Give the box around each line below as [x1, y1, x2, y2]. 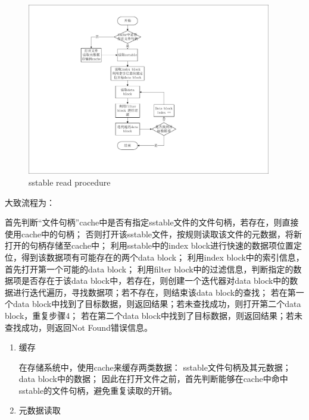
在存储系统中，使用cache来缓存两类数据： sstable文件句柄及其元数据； [18, 361, 291, 373]
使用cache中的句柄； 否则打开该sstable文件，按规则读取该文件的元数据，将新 [5, 227, 302, 240]
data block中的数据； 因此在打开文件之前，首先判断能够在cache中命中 [18, 372, 288, 385]
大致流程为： [5, 196, 55, 208]
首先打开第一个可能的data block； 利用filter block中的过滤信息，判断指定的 [5, 262, 294, 275]
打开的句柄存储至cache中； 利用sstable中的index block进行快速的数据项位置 [5, 239, 294, 252]
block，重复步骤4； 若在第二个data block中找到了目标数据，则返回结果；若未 [5, 309, 303, 321]
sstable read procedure [29, 175, 111, 188]
